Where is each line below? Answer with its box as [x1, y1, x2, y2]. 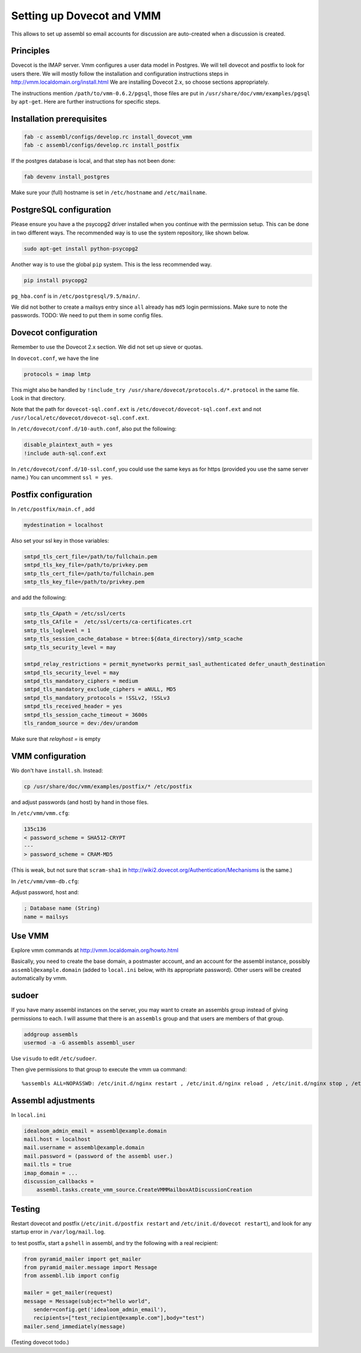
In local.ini [11, 1111, 46, 1118]
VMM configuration [11, 751, 87, 761]
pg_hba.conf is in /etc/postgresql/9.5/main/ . [11, 292, 140, 300]
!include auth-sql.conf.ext [23, 450, 106, 456]
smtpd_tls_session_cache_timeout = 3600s [23, 711, 148, 718]
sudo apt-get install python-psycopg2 [23, 245, 138, 252]
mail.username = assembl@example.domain [23, 1144, 144, 1151]
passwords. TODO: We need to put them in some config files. [11, 312, 163, 319]
